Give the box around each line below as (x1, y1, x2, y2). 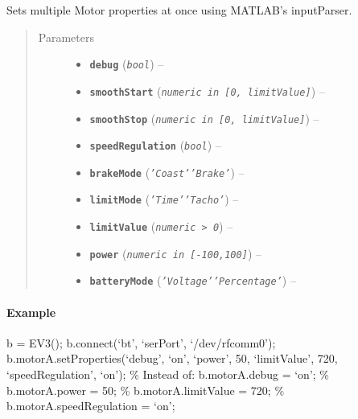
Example (6, 303, 56, 320)
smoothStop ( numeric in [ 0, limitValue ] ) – (89, 109, 319, 126)
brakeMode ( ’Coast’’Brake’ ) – (89, 163, 245, 180)
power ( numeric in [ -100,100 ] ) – (89, 244, 261, 261)
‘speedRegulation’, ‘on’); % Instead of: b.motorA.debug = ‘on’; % (6, 366, 329, 383)
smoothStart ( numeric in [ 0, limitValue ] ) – (89, 82, 325, 99)
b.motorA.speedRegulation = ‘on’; (6, 397, 175, 414)
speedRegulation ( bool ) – (89, 137, 221, 154)
